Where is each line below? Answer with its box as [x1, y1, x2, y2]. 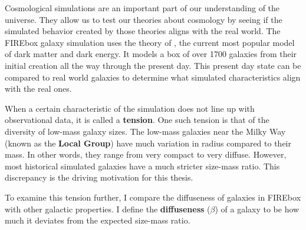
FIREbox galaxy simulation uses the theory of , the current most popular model [5, 36, 295, 48]
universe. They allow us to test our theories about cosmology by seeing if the [5, 13, 282, 25]
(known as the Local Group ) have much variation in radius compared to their [5, 136, 291, 149]
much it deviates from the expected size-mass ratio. [5, 214, 190, 226]
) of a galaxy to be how [215, 202, 300, 215]
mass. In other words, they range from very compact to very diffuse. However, [5, 148, 287, 161]
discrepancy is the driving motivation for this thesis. [5, 171, 193, 184]
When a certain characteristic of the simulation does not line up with [5, 102, 255, 114]
